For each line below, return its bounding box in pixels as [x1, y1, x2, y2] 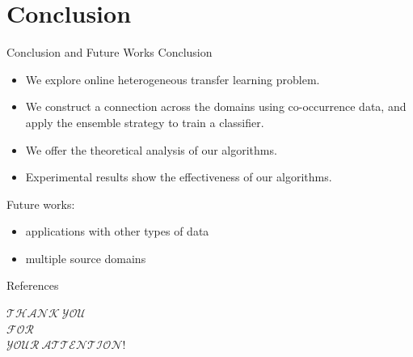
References [6, 277, 59, 294]
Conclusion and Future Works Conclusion [6, 44, 213, 61]
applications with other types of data [25, 223, 209, 240]
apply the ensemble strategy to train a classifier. [25, 113, 264, 130]
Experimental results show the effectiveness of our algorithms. [25, 168, 332, 185]
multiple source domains [25, 249, 146, 266]
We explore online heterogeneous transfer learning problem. [25, 70, 320, 87]
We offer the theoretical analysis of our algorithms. [25, 141, 277, 158]
